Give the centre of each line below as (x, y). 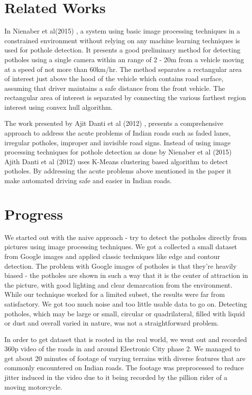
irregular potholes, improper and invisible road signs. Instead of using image (118, 142)
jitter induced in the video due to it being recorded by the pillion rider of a (116, 377)
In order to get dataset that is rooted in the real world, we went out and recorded (126, 339)
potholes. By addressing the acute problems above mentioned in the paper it (118, 171)
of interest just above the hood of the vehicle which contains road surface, (114, 78)
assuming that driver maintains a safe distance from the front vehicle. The (115, 88)
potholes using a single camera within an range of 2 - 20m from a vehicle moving (124, 59)
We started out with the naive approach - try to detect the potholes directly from (126, 237)
